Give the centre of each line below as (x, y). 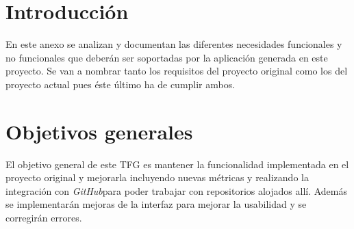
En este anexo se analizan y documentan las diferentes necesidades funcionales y (174, 44)
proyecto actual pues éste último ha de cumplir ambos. (121, 84)
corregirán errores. (44, 217)
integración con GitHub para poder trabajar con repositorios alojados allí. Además (177, 190)
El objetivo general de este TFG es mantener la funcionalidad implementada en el (177, 164)
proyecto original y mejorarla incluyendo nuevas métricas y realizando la (157, 177)
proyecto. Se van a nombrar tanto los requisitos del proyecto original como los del (177, 71)
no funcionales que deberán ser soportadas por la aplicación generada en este (167, 57)
